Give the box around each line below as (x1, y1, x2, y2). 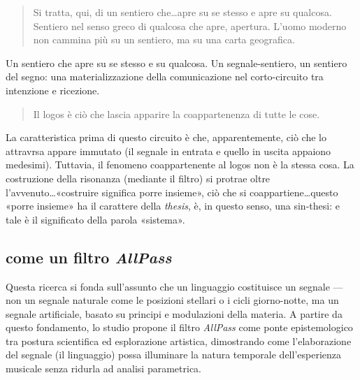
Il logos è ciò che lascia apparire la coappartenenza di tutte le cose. (33, 106, 320, 121)
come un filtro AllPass (6, 246, 172, 268)
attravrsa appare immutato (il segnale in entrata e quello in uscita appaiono (6, 143, 331, 158)
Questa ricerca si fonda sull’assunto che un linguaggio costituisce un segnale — (6, 279, 343, 293)
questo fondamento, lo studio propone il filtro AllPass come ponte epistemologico (6, 320, 353, 335)
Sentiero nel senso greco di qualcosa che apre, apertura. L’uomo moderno (33, 18, 347, 33)
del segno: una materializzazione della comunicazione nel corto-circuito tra (6, 69, 324, 84)
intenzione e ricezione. (6, 82, 100, 97)
